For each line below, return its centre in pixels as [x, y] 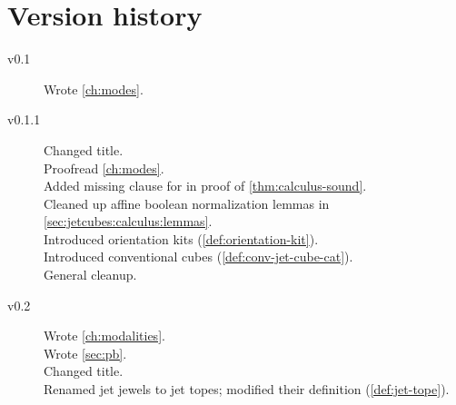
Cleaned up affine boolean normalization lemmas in [187, 203]
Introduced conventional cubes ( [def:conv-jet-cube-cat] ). [198, 257]
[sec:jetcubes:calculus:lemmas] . [128, 221]
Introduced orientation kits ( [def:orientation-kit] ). [181, 238]
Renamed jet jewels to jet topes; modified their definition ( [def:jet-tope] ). [247, 389]
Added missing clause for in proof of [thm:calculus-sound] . [205, 186]
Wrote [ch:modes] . [94, 89]
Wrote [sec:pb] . [85, 353]
